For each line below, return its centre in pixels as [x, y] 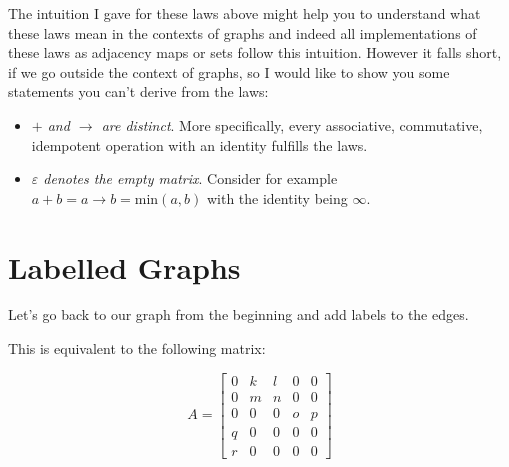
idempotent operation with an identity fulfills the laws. [199, 144]
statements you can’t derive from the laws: [138, 91]
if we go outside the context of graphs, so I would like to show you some [229, 71]
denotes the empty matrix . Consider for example [190, 178]
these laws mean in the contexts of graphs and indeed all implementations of [242, 32]
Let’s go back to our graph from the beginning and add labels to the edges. [238, 314]
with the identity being [277, 197]
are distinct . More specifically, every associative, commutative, [292, 124]
